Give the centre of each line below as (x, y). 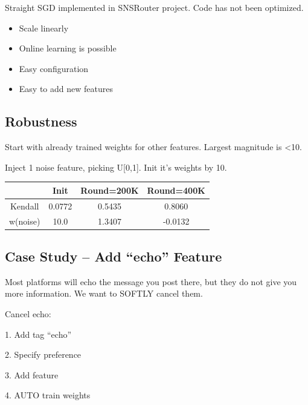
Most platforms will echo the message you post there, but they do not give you (151, 281)
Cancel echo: (28, 314)
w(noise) (25, 221)
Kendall (24, 206)
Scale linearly (44, 28)
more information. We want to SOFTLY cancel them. (104, 293)
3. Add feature (32, 374)
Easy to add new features (66, 89)
